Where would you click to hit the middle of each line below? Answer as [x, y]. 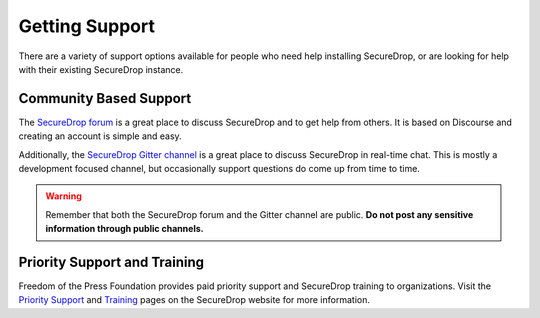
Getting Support [86, 26]
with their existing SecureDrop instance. [101, 69]
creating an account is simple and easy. [100, 136]
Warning [63, 196]
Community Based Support [105, 98]
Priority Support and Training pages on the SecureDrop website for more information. [194, 300]
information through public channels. [124, 229]
